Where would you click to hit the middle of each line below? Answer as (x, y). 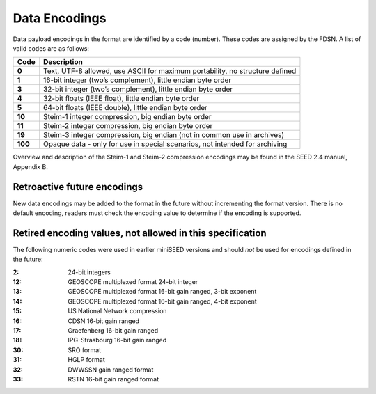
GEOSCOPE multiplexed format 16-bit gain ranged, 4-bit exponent (162, 301)
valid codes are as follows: (51, 48)
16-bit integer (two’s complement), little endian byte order (137, 80)
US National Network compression (117, 311)
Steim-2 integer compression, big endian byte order (128, 126)
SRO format (84, 350)
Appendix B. (30, 166)
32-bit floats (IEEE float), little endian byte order (121, 99)
